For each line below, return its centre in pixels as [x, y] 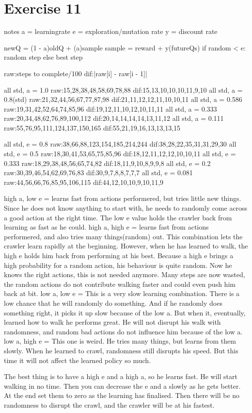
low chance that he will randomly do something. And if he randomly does [113, 303]
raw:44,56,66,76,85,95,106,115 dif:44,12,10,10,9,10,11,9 [84, 182]
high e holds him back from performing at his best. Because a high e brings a [119, 255]
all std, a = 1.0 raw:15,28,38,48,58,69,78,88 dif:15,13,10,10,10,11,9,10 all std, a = [123, 90]
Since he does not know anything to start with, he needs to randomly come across [126, 208]
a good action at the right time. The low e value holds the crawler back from [118, 217]
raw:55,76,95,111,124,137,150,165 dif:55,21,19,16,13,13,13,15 [92, 127]
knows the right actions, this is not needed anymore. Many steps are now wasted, [125, 274]
